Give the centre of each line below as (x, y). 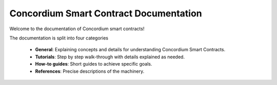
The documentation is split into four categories (59, 38)
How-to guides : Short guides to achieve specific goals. (94, 64)
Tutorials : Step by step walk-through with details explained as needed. (110, 57)
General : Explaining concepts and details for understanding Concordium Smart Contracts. (130, 50)
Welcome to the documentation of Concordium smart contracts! (77, 29)
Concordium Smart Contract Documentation (106, 13)
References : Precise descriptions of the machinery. (90, 71)
